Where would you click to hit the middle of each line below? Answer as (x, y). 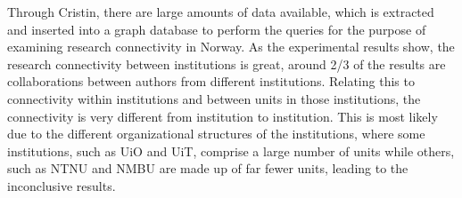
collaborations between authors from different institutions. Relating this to (211, 81)
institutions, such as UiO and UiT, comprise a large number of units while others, (231, 150)
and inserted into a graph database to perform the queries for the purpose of (217, 29)
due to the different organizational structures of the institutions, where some (216, 134)
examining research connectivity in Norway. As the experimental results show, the (231, 47)
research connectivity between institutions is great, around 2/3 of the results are (227, 63)
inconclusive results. (62, 185)
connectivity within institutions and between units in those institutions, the (214, 98)
